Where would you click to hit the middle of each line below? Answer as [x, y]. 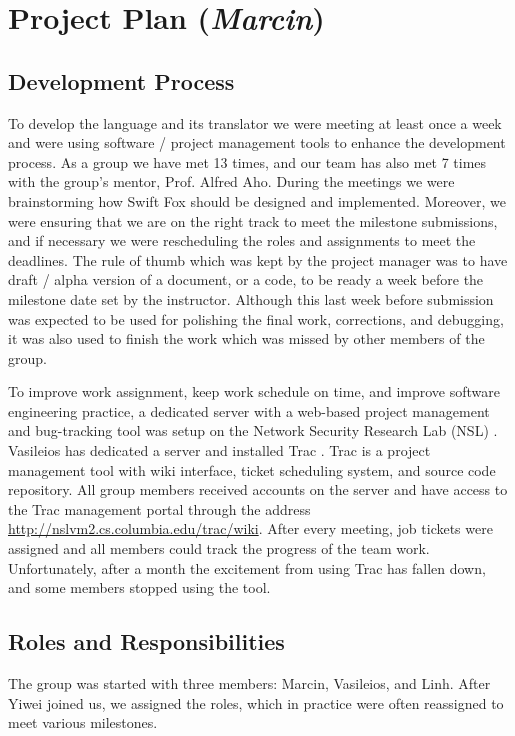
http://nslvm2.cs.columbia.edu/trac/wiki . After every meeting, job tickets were [250, 528]
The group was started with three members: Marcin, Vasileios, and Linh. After [249, 683]
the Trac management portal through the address [159, 508]
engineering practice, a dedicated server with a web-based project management [249, 410]
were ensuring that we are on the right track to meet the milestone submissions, [253, 220]
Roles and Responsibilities [146, 641]
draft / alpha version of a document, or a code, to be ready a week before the [246, 279]
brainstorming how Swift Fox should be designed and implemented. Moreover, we [257, 200]
